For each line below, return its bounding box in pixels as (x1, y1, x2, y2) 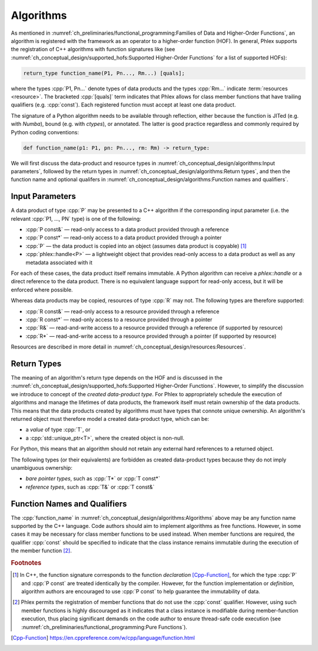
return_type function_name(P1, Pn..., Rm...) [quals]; (23, 69, 185, 77)
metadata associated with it (25, 259, 92, 266)
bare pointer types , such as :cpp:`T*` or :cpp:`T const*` (25, 475, 160, 482)
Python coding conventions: (11, 128, 79, 135)
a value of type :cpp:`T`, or (25, 426, 91, 433)
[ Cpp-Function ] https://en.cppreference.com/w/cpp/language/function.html (11, 635, 196, 641)
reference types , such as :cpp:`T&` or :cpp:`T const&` (25, 483, 155, 490)
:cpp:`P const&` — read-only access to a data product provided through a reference (25, 226, 229, 233)
